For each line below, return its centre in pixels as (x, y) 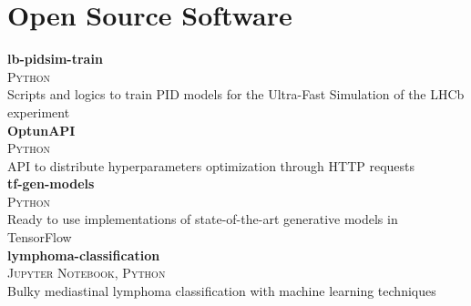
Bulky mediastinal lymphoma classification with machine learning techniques (222, 290)
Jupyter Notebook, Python (87, 273)
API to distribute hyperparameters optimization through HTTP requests (211, 165)
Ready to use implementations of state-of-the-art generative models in (203, 219)
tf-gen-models (51, 184)
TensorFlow (40, 237)
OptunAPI (41, 130)
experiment (39, 112)
